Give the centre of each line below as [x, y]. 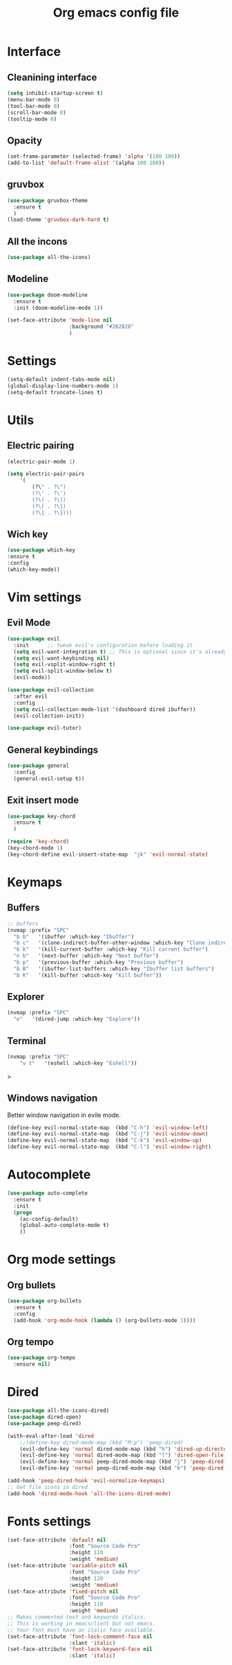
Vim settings [44, 598]
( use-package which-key [41, 550]
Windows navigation [52, 1099]
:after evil [31, 696]
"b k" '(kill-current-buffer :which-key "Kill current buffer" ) [111, 950]
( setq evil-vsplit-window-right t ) [65, 664]
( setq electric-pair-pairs [46, 474]
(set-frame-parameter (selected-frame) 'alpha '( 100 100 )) [94, 157]
